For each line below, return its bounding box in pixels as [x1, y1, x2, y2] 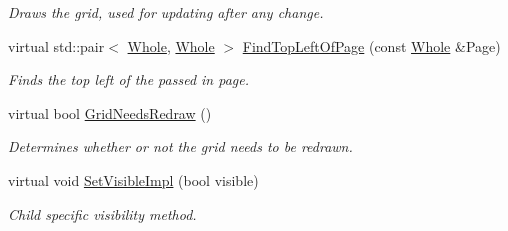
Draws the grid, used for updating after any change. [8, 2, 324, 22]
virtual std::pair [8, 35, 105, 56]
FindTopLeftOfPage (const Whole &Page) [242, 35, 501, 56]
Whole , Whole [127, 35, 215, 56]
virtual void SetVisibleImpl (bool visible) [8, 169, 259, 190]
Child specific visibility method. [8, 203, 197, 224]
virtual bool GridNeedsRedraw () [8, 102, 212, 123]
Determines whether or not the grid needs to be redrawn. [8, 136, 353, 157]
